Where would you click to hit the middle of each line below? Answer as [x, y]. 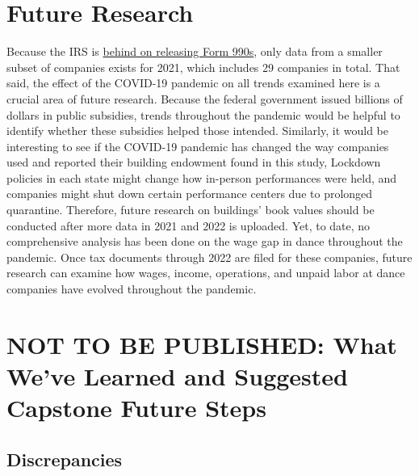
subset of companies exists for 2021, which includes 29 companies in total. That [203, 67]
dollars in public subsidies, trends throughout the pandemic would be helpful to [203, 114]
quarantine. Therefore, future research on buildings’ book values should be [191, 210]
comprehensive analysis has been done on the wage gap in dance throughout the [205, 241]
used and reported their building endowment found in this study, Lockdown [194, 162]
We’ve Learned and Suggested [177, 376]
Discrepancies [65, 459]
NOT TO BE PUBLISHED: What [202, 344]
